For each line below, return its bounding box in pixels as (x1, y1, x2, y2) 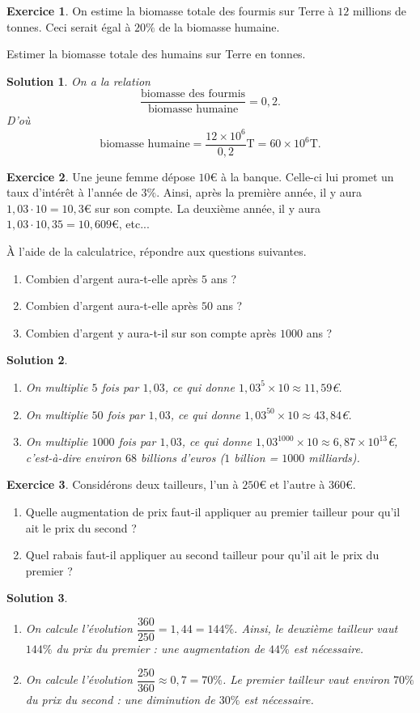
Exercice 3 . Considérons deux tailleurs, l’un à (6, 476, 239, 493)
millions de (352, 2, 407, 19)
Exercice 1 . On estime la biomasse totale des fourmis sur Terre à (6, 2, 334, 19)
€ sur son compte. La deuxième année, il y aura (83, 199, 320, 216)
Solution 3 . (6, 589, 68, 606)
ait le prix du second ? (25, 519, 137, 536)
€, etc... (111, 215, 150, 232)
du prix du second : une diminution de (25, 690, 215, 707)
